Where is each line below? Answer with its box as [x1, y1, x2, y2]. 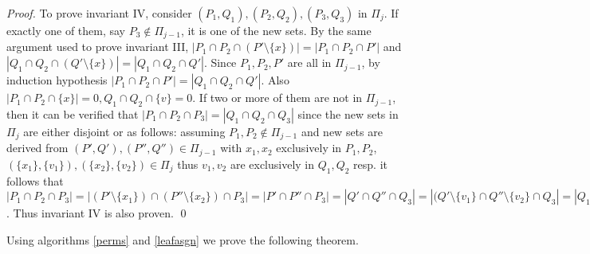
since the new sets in [297, 105, 399, 122]
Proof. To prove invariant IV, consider [6, 5, 192, 21]
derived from [6, 139, 69, 156]
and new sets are [301, 123, 383, 139]
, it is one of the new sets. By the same [180, 22, 372, 38]
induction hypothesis [6, 72, 108, 88]
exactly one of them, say [6, 22, 126, 38]
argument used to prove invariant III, [6, 38, 189, 55]
